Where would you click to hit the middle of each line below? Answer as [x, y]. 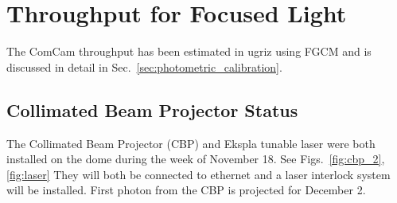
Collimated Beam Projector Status [152, 109]
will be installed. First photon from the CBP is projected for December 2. [186, 190]
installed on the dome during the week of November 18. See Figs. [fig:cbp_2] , [196, 159]
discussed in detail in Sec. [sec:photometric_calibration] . [144, 66]
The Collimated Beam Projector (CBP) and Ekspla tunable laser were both [191, 143]
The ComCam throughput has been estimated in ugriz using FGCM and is [189, 51]
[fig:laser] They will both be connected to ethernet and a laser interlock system [198, 174]
